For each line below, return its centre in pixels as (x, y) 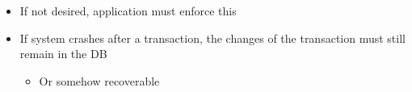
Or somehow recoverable (99, 80)
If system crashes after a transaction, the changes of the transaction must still (212, 38)
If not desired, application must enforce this (128, 10)
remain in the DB (63, 54)
